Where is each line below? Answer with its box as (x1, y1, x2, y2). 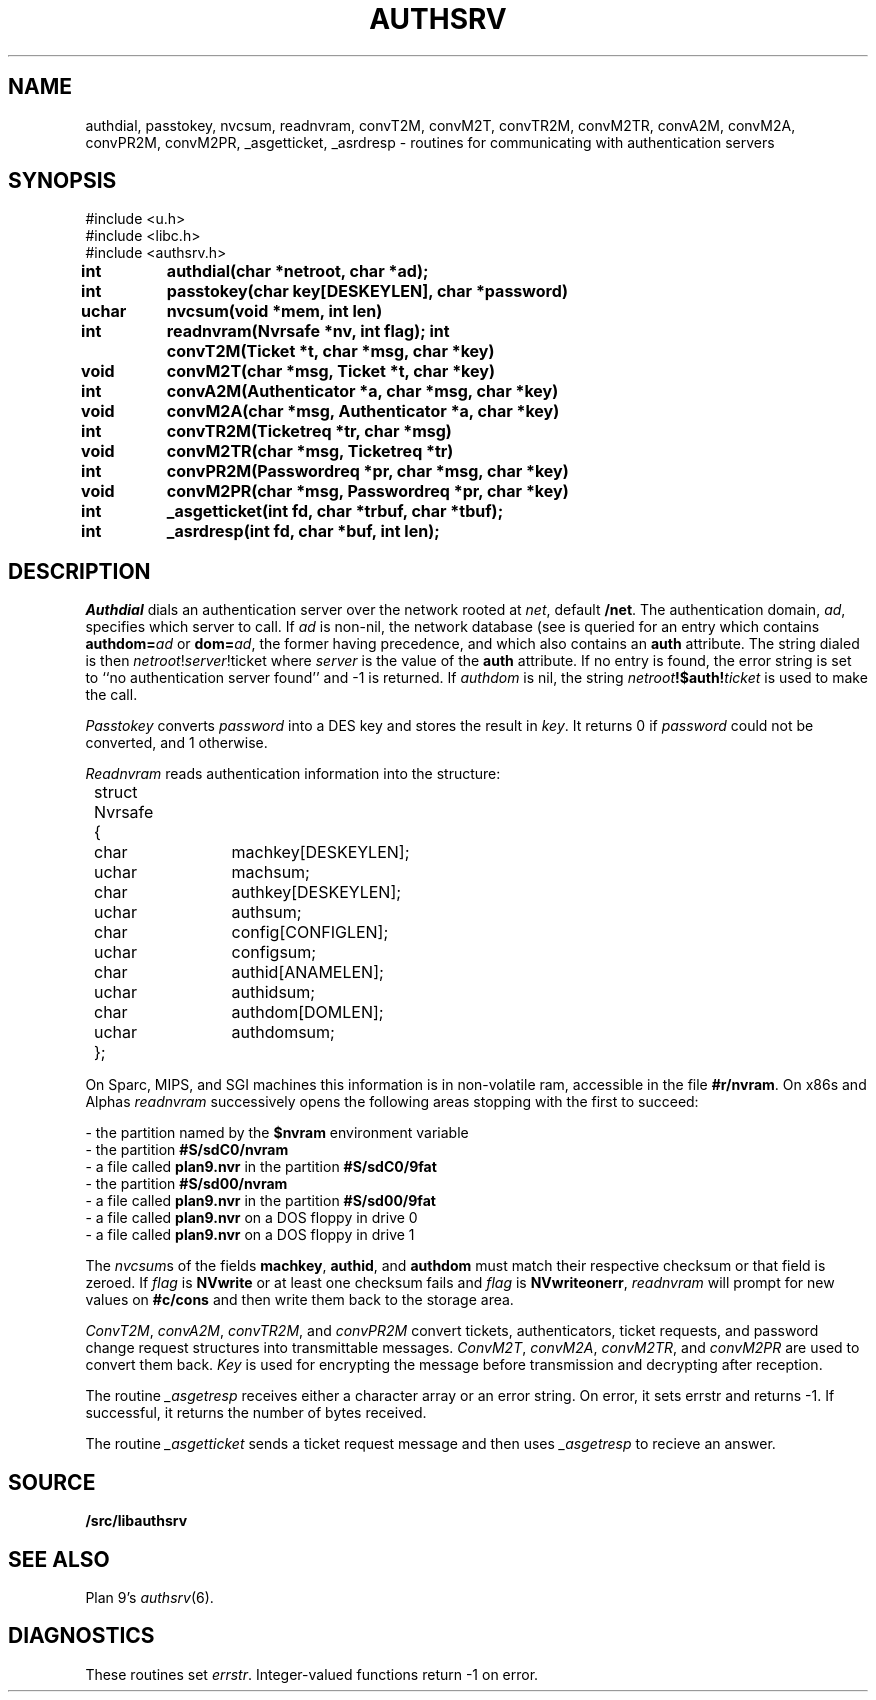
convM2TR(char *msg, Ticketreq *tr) (166, 441, 454, 462)
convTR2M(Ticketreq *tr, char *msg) (166, 421, 452, 442)
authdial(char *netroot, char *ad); (166, 261, 429, 282)
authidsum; (231, 982, 316, 1003)
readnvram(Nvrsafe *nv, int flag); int (166, 321, 450, 342)
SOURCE (8, 1469, 96, 1495)
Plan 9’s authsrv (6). (85, 1588, 214, 1606)
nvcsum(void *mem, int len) (166, 301, 383, 322)
